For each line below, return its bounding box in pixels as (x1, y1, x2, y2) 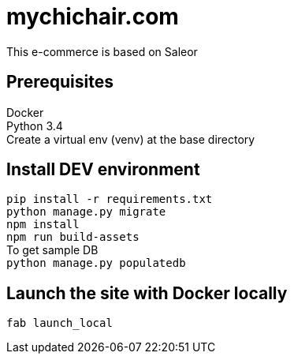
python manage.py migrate (6, 205, 166, 219)
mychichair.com (6, 3, 179, 30)
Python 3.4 (6, 118, 63, 133)
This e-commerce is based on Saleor (6, 44, 198, 58)
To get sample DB (6, 243, 99, 257)
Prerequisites (6, 72, 114, 92)
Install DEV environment (6, 159, 200, 180)
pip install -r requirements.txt (6, 193, 213, 206)
